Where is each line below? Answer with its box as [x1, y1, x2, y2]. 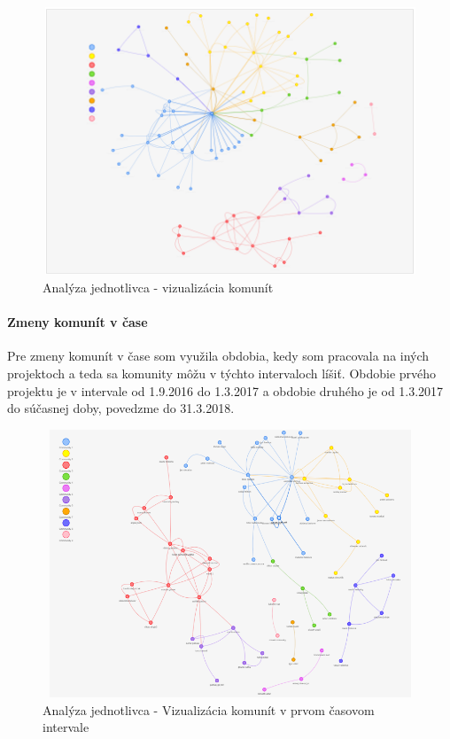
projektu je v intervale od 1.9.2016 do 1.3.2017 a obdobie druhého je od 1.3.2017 [7, 381, 444, 400]
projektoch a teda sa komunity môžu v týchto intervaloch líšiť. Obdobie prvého [7, 363, 437, 382]
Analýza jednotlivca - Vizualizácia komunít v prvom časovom [43, 700, 375, 719]
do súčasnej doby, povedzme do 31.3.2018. [7, 399, 235, 417]
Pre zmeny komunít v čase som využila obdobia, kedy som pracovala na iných [7, 346, 430, 365]
